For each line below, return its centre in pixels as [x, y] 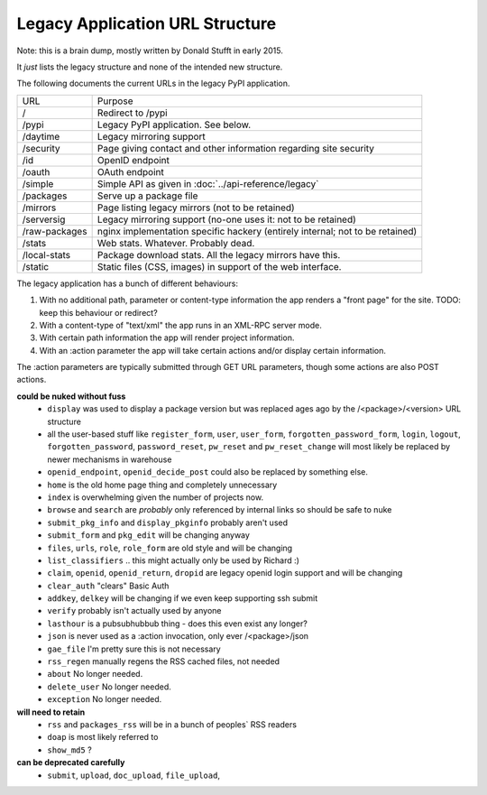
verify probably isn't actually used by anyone [134, 611]
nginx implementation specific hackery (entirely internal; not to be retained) [257, 231]
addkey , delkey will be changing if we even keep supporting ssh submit [183, 598]
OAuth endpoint [130, 171]
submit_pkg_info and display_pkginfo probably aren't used [168, 522]
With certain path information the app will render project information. [167, 337]
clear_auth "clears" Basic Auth [108, 586]
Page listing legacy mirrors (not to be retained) [196, 208]
